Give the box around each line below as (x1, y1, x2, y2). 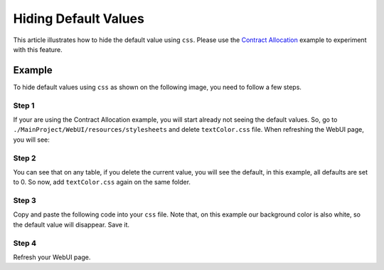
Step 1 (13, 100, 35, 110)
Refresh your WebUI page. (13, 253, 91, 261)
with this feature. (13, 45, 63, 53)
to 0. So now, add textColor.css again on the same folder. (13, 178, 191, 187)
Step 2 (13, 153, 36, 163)
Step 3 (13, 196, 37, 206)
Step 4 (13, 238, 37, 248)
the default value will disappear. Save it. (13, 220, 130, 229)
